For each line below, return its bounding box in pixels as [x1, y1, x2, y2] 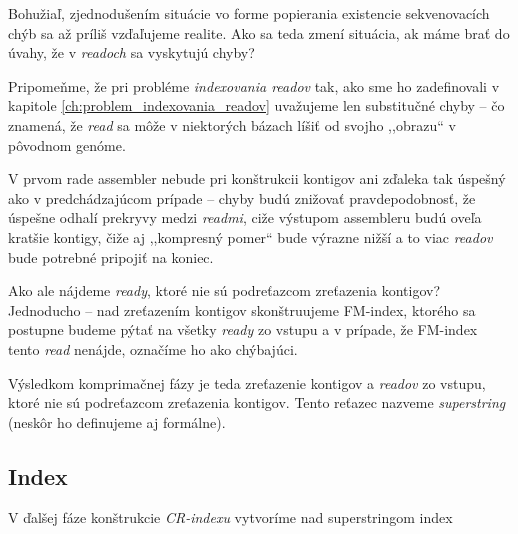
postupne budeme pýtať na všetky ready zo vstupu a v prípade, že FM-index [8, 319, 478, 340]
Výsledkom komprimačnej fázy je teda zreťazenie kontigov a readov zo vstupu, [8, 372, 486, 393]
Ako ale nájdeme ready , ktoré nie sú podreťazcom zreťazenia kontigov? [8, 280, 440, 301]
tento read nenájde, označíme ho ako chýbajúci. [8, 338, 298, 359]
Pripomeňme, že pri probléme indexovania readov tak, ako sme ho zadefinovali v [8, 75, 500, 96]
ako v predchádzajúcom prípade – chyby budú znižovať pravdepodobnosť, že [8, 187, 476, 208]
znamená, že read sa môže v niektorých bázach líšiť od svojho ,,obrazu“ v [8, 114, 456, 135]
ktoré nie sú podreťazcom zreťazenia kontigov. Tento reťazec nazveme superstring [8, 392, 506, 413]
